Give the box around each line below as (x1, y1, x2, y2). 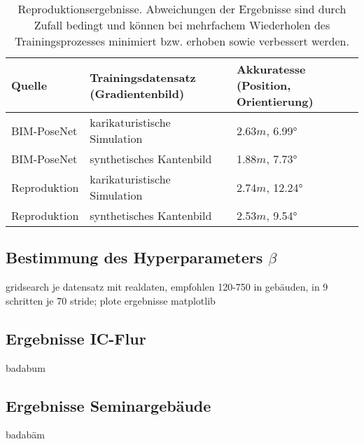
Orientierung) (236, 93, 314, 109)
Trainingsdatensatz (90, 69, 196, 85)
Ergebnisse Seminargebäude (6, 394, 211, 416)
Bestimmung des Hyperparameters (6, 247, 263, 268)
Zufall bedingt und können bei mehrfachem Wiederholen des (34, 17, 330, 33)
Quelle (11, 77, 48, 93)
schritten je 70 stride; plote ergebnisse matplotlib (6, 293, 216, 307)
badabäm (6, 427, 45, 442)
